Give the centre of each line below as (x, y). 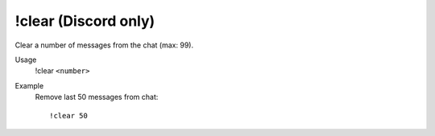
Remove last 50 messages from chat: (97, 97)
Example (29, 85)
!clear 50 (68, 115)
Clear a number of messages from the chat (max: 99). (104, 45)
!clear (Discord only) (85, 21)
